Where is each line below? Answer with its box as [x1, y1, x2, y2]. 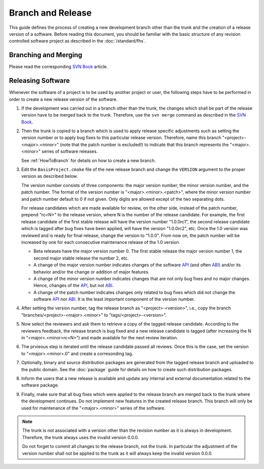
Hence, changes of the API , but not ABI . [33, 282, 114, 288]
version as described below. [21, 173, 78, 179]
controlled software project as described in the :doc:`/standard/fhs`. [9, 38, 146, 44]
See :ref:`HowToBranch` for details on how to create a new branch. [21, 157, 156, 164]
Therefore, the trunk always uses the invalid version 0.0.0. [22, 434, 139, 440]
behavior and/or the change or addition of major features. [33, 269, 150, 275]
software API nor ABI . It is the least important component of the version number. [33, 296, 195, 302]
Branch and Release [9, 7, 92, 18]
